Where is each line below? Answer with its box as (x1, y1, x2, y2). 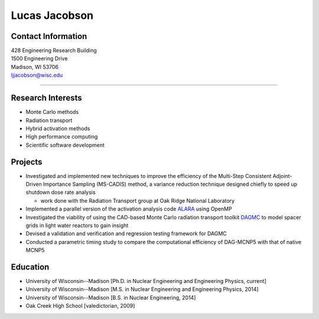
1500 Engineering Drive (11, 55, 68, 62)
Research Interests (11, 93, 82, 103)
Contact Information (11, 31, 87, 41)
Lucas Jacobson (11, 9, 94, 22)
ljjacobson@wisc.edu (11, 71, 63, 79)
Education (11, 262, 50, 272)
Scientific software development (25, 142, 105, 149)
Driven (25, 180, 42, 188)
